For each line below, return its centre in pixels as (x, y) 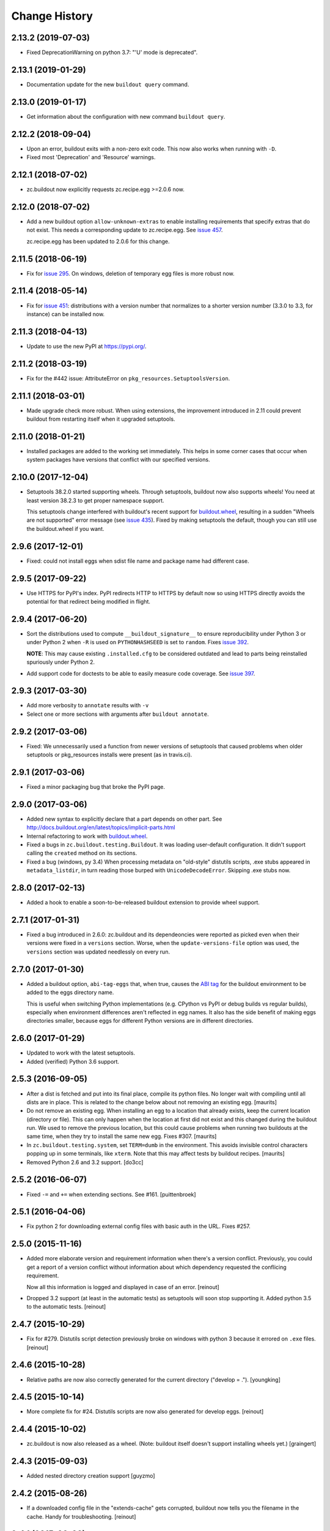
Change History (52, 16)
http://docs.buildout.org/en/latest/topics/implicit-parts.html (101, 827)
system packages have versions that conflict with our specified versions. (118, 460)
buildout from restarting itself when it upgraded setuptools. (101, 419)
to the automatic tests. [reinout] (66, 1307)
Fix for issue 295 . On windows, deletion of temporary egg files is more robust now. (130, 273)
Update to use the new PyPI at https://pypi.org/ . (86, 346)
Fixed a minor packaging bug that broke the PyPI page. (96, 787)
